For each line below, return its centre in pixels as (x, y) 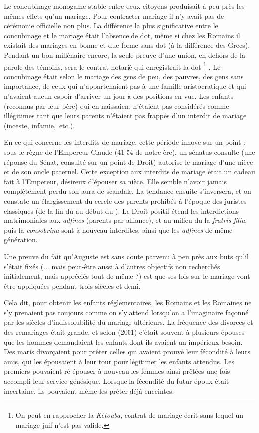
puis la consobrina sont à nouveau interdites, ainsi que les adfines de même (118, 230)
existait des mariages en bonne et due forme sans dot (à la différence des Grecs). (127, 45)
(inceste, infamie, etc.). (40, 125)
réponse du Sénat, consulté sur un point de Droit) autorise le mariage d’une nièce (129, 161)
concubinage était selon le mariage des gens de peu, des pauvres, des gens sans (124, 76)
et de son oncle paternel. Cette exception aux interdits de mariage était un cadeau (129, 171)
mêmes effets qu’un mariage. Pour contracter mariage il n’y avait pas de (114, 16)
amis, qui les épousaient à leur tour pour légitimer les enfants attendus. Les (119, 361)
